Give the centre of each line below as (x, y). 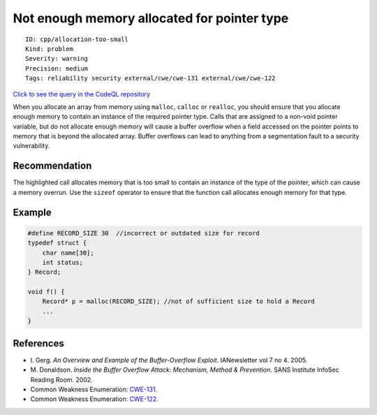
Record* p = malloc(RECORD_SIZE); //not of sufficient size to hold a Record (179, 301)
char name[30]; (68, 253)
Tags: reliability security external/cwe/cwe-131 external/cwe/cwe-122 (150, 78)
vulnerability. (31, 146)
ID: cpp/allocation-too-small (77, 39)
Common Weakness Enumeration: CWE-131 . (94, 389)
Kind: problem (49, 49)
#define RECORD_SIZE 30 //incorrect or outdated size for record (143, 233)
